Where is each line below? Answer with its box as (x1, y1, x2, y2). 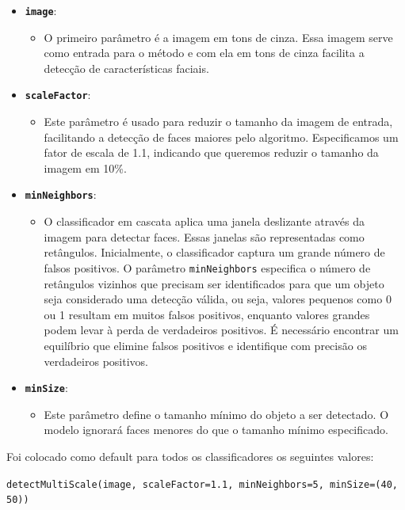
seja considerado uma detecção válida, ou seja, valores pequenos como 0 (44, 291, 392, 307)
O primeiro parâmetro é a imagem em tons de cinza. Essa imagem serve (44, 29, 393, 45)
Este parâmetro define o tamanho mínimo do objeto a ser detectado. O (44, 405, 389, 422)
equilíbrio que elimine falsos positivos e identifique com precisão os (44, 337, 367, 353)
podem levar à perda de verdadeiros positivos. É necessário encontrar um (44, 322, 399, 338)
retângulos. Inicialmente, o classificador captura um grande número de (44, 244, 385, 261)
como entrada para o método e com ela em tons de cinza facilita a (44, 44, 365, 61)
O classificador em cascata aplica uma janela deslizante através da (44, 213, 365, 230)
